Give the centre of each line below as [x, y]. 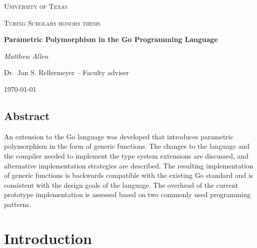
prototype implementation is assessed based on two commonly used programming [128, 194]
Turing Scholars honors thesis [52, 22]
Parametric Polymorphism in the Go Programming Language [111, 39]
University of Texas [36, 6]
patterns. [18, 204]
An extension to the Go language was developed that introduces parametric [119, 136]
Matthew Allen [26, 56]
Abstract [27, 115]
